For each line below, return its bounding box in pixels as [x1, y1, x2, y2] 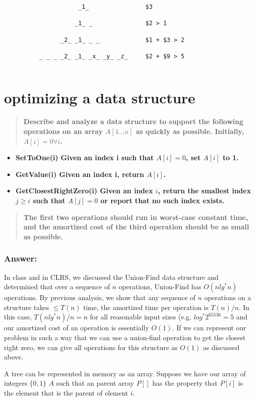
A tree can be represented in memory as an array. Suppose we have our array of [4, 368, 246, 378]
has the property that [152, 378, 218, 388]
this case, [4, 312, 32, 322]
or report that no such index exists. [100, 195, 224, 205]
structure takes [4, 302, 49, 312]
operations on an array [23, 126, 103, 136]
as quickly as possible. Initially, [136, 126, 244, 136]
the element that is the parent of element [4, 387, 128, 398]
